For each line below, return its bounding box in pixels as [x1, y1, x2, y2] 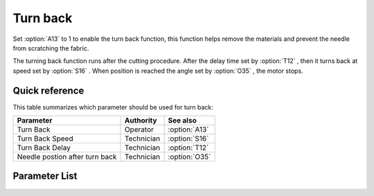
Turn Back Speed [17, 134, 73, 143]
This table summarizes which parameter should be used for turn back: [12, 103, 214, 111]
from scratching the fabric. [12, 44, 89, 52]
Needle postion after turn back [17, 152, 117, 162]
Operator [124, 125, 154, 134]
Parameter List [12, 170, 78, 182]
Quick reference [12, 84, 84, 96]
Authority [124, 116, 157, 125]
